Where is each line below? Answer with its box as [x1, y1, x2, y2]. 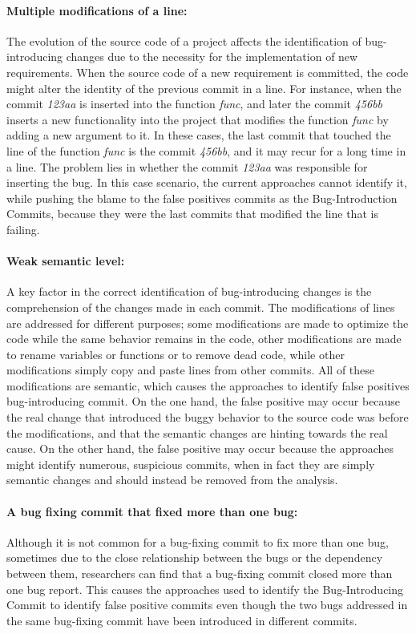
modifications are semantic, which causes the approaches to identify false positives [6, 377, 410, 394]
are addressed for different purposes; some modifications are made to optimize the [6, 314, 409, 331]
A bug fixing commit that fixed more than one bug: [6, 503, 298, 519]
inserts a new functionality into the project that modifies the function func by [6, 111, 389, 127]
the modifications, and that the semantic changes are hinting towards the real [6, 424, 388, 441]
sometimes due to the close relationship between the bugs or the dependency [6, 549, 383, 566]
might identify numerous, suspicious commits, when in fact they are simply [6, 455, 375, 472]
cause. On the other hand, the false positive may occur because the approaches [6, 440, 394, 457]
